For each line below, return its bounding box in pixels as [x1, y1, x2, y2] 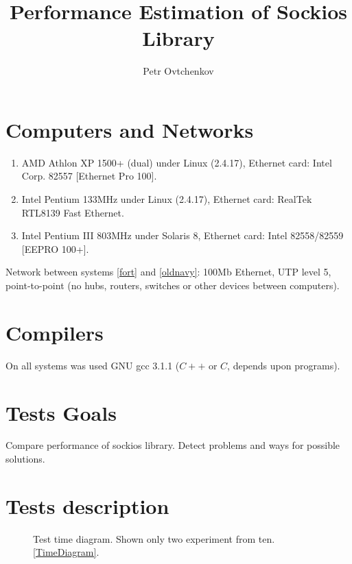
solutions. [5, 452, 45, 466]
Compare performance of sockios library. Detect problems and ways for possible [5, 438, 340, 452]
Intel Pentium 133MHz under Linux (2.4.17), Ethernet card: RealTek [21, 192, 312, 206]
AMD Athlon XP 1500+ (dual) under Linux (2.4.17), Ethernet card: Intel [21, 155, 332, 169]
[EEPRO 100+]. [21, 241, 89, 256]
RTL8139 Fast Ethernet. [21, 205, 124, 219]
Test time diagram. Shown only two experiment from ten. [33, 531, 275, 545]
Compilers [5, 318, 104, 346]
